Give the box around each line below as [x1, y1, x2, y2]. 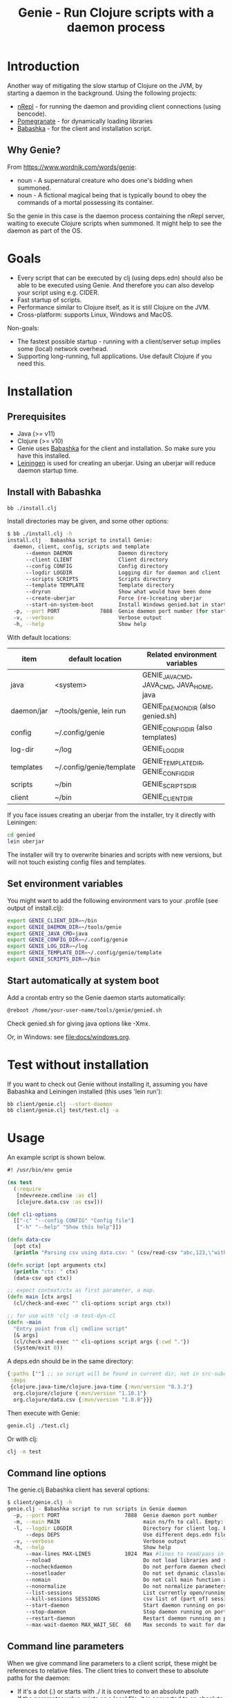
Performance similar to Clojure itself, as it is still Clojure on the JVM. [17, 303, 211, 311]
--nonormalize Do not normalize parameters [25, 1582, 227, 1590]
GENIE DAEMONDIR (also [142, 701, 216, 713]
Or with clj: [7, 1435, 38, 1443]
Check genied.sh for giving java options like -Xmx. [7, 1019, 151, 1028]
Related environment [146, 650, 217, 659]
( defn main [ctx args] [7, 1294, 72, 1301]
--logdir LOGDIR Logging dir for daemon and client [25, 569, 221, 576]
